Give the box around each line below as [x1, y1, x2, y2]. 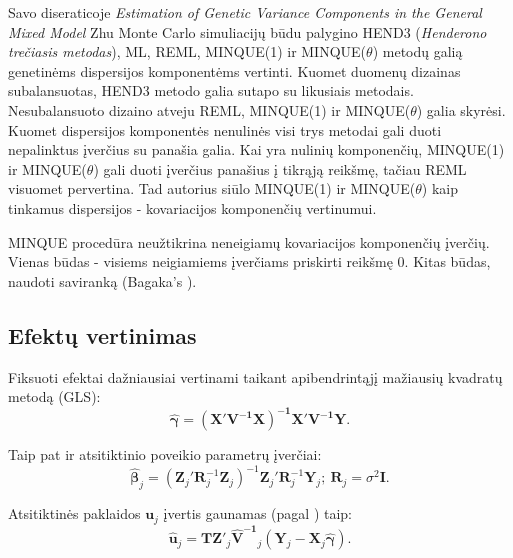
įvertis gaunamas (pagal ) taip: [163, 503, 353, 524]
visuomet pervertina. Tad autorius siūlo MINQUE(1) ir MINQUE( [8, 178, 416, 199]
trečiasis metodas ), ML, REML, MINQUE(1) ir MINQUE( [8, 41, 367, 62]
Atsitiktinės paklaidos [8, 503, 141, 524]
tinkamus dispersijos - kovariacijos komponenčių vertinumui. [8, 197, 377, 218]
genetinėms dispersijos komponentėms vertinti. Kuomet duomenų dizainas [8, 60, 461, 81]
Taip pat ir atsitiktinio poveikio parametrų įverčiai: [8, 444, 322, 465]
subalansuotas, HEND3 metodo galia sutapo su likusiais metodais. [8, 80, 414, 101]
